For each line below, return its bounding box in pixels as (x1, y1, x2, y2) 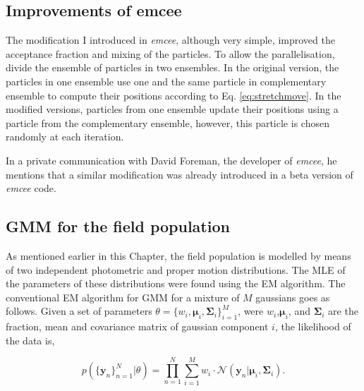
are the (328, 303, 358, 318)
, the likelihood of (274, 319, 351, 334)
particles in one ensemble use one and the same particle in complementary (6, 73, 327, 88)
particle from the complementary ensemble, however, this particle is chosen (6, 115, 329, 130)
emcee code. (6, 181, 56, 195)
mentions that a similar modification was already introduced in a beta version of (6, 167, 353, 181)
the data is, (6, 332, 55, 347)
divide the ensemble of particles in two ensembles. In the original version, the (6, 60, 339, 75)
